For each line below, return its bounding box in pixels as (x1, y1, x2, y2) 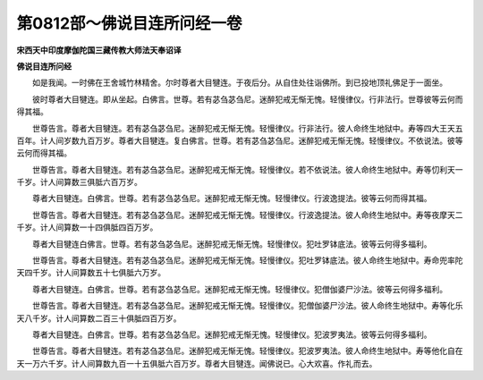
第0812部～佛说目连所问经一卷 (16, 13, 242, 33)
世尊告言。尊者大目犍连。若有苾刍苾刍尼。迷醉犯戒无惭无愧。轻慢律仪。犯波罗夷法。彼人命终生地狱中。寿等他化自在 (31, 345, 463, 357)
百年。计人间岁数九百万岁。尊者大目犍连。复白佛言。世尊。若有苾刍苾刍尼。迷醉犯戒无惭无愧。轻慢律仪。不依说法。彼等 (16, 135, 463, 146)
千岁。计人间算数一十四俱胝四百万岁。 (16, 222, 158, 232)
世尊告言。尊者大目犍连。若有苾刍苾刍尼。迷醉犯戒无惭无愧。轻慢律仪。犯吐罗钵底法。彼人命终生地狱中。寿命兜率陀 (31, 255, 463, 266)
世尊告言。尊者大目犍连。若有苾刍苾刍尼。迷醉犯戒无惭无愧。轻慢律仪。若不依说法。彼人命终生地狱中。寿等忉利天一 (31, 164, 463, 174)
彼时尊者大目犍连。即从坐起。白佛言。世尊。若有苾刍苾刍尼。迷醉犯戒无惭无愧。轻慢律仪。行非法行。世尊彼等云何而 (31, 94, 463, 105)
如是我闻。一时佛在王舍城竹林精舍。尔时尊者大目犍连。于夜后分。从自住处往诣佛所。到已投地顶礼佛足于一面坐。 (31, 77, 447, 89)
